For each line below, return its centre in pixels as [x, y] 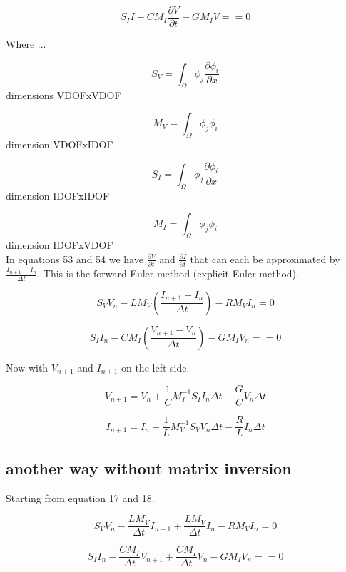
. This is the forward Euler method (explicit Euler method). [168, 273]
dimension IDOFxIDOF [58, 195]
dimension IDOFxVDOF [60, 245]
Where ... [26, 44]
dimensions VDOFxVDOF [63, 95]
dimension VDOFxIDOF [60, 144]
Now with [27, 367]
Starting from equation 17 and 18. [80, 497]
